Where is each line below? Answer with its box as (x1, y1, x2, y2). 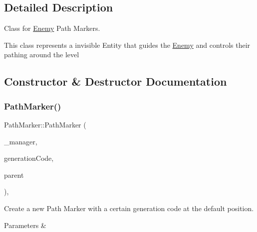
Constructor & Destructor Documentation (4, 74, 227, 89)
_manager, (4, 136, 37, 146)
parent (4, 169, 24, 180)
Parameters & (4, 220, 46, 230)
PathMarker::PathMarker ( (4, 119, 86, 129)
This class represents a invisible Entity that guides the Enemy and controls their (4, 39, 251, 50)
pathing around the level (4, 49, 79, 60)
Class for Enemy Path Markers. (4, 23, 100, 33)
